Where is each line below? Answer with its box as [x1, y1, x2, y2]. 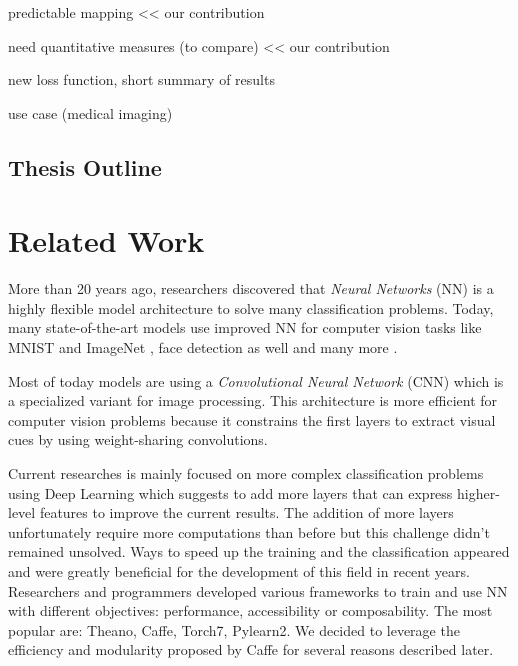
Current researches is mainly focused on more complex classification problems [8, 463, 484, 484]
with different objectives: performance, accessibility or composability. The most [8, 600, 493, 621]
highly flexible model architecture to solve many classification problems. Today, [8, 297, 494, 318]
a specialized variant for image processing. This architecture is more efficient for [8, 390, 498, 411]
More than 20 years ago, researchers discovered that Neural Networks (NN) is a [8, 278, 494, 299]
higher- [457, 482, 500, 503]
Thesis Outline [8, 151, 162, 182]
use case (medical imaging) [8, 102, 173, 123]
